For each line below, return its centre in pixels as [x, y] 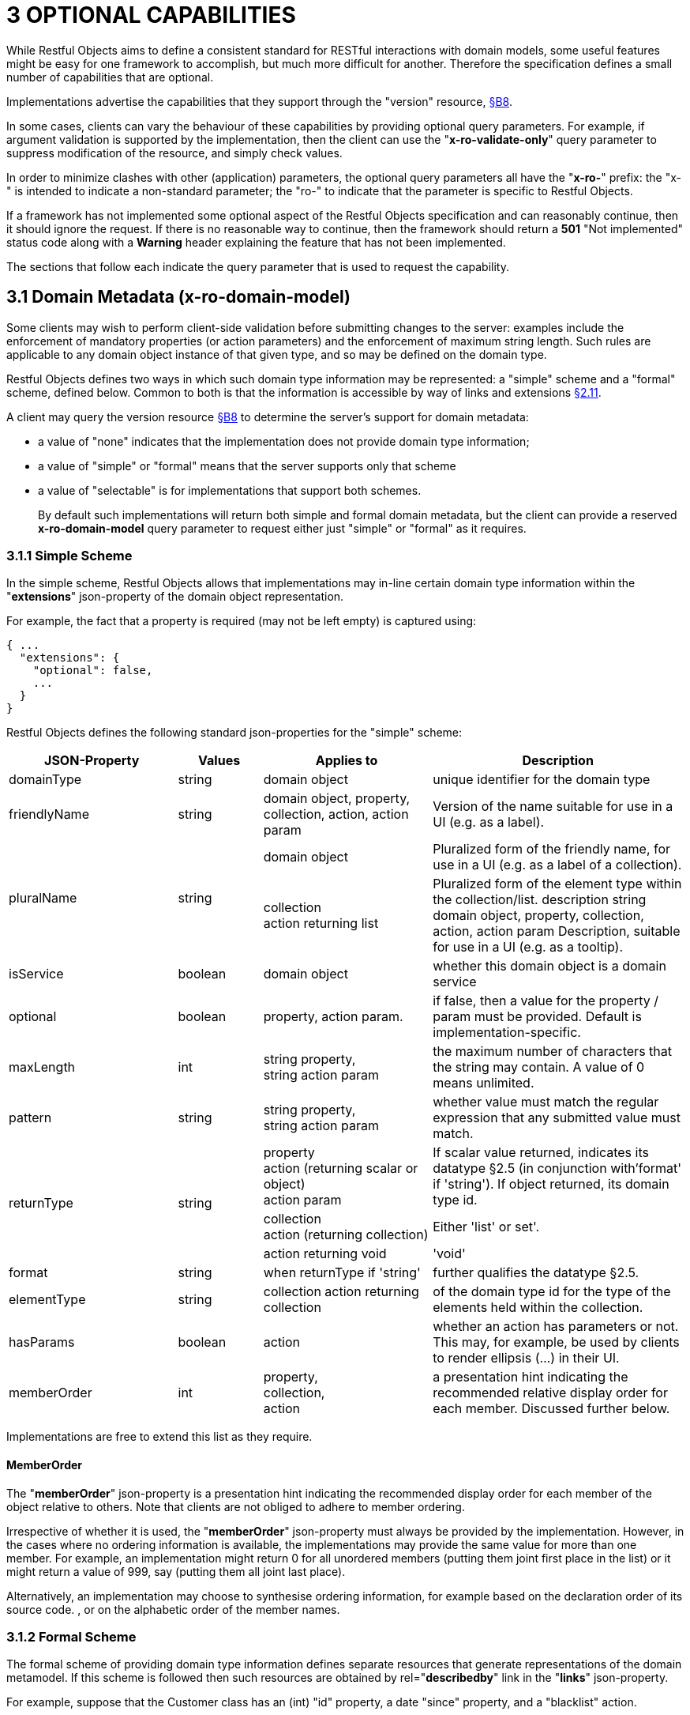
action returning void [325, 1254]
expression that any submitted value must [557, 1118]
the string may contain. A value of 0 [539, 1067]
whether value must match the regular [546, 1102]
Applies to [347, 761]
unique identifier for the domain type [542, 780]
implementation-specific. [507, 1033]
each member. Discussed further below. [551, 1409]
